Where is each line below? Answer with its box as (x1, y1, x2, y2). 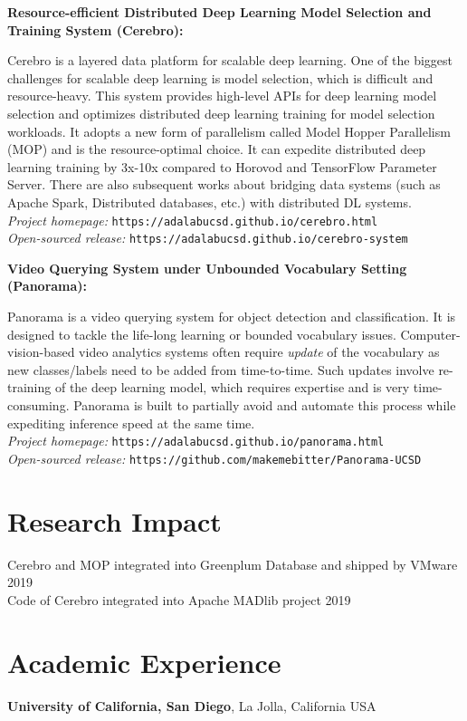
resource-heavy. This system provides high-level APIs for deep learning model (7, 86, 437, 105)
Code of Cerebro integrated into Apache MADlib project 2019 (7, 590, 351, 609)
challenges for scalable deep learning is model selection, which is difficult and (7, 68, 434, 87)
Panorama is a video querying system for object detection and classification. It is (7, 307, 456, 326)
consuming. (7, 396, 70, 414)
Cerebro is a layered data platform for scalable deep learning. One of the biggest (7, 51, 453, 70)
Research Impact (7, 502, 222, 539)
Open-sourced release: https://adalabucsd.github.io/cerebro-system (7, 228, 408, 247)
